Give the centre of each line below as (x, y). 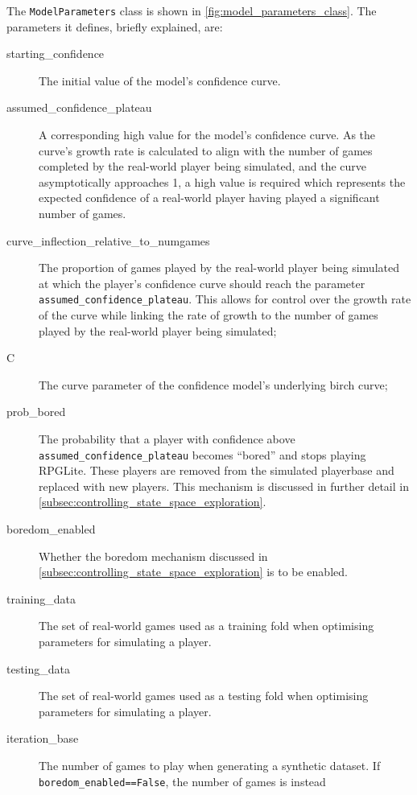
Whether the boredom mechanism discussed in (153, 556)
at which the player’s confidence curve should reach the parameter (202, 283)
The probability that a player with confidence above (167, 439)
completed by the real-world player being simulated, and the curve (203, 166)
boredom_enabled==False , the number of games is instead (182, 781)
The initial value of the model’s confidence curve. (160, 80)
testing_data (39, 668)
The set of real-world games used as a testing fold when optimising (204, 696)
